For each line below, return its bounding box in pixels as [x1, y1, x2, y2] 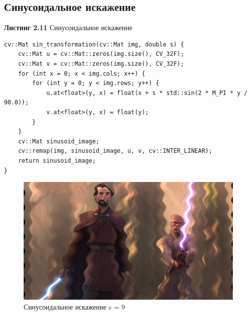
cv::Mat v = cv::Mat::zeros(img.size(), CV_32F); [18, 60, 184, 67]
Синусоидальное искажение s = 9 [24, 301, 125, 312]
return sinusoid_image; [18, 157, 96, 164]
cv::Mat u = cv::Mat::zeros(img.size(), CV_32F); [18, 50, 184, 58]
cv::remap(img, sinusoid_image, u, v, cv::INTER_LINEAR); [18, 147, 213, 155]
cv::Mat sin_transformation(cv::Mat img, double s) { [4, 41, 184, 48]
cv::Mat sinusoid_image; [18, 137, 100, 145]
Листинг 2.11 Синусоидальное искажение [4, 22, 133, 33]
